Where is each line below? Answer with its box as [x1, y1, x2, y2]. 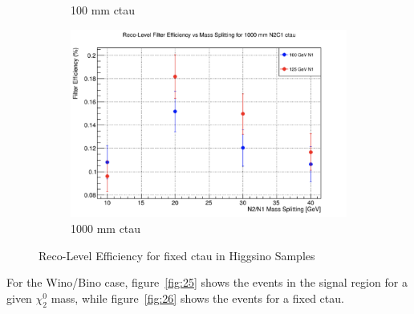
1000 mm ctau [71, 220, 141, 236]
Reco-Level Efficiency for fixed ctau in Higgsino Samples [39, 247, 315, 263]
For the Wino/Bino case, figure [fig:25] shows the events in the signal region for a [6, 274, 408, 291]
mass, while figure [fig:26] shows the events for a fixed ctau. [51, 289, 344, 306]
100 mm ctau [71, 2, 136, 18]
